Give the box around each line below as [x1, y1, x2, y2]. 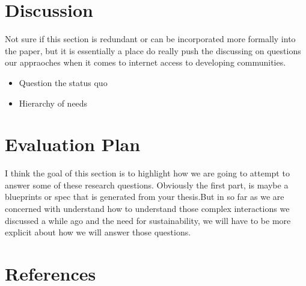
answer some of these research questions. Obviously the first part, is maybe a [5, 178, 289, 191]
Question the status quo [19, 76, 108, 89]
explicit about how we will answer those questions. [5, 226, 191, 238]
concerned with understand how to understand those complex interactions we [5, 202, 290, 214]
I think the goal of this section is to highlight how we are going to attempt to [5, 167, 290, 179]
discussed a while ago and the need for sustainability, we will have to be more [5, 214, 291, 226]
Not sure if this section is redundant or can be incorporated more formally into [5, 33, 296, 45]
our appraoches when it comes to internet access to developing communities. [5, 56, 286, 69]
